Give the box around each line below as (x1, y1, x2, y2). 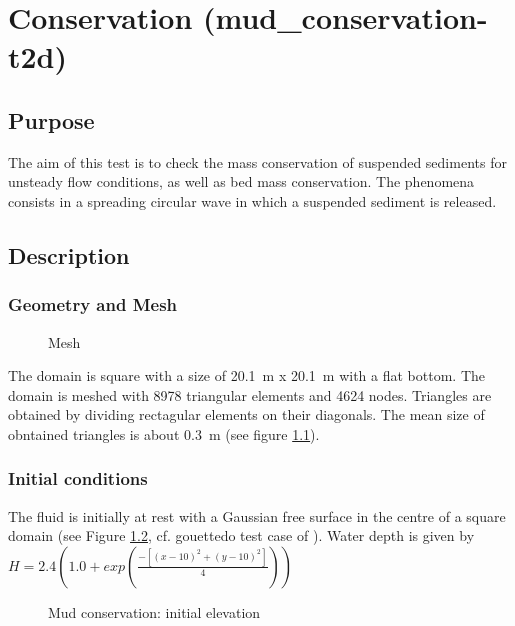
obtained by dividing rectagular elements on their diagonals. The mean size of (8, 404, 485, 425)
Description (8, 239, 130, 270)
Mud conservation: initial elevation (48, 601, 261, 622)
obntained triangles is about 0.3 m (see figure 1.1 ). (8, 423, 320, 444)
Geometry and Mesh (8, 292, 178, 317)
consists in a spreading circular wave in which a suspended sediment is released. (8, 190, 497, 211)
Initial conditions (8, 466, 148, 491)
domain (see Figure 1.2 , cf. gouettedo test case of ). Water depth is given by (8, 525, 475, 546)
